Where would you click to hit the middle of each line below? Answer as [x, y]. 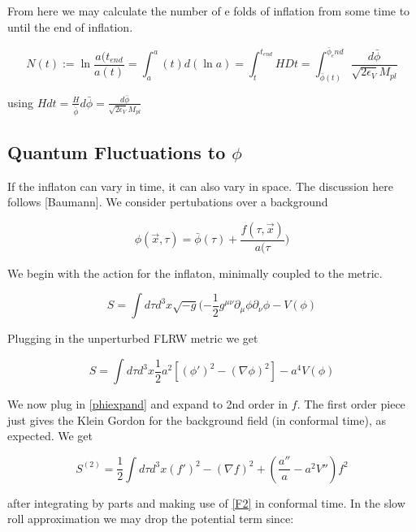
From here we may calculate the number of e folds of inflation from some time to [209, 11]
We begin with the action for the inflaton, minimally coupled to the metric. [195, 272]
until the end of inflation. [70, 26]
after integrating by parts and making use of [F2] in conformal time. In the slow [206, 502]
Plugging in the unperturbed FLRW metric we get [133, 338]
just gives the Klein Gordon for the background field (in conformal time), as [197, 420]
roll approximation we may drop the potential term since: [151, 519]
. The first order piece [351, 404]
